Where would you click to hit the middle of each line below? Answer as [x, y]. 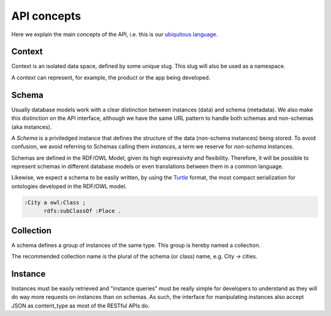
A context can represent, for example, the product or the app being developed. [111, 77]
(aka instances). [32, 127]
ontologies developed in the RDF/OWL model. [69, 186]
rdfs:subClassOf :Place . [83, 211]
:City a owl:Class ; [55, 202]
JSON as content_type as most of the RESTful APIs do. [81, 306]
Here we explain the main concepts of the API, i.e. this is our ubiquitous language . [115, 34]
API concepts [46, 16]
